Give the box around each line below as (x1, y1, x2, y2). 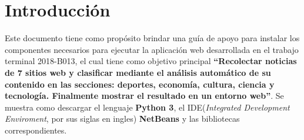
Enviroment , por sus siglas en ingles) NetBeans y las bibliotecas (5, 112, 240, 125)
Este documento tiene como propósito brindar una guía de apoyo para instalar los (5, 32, 300, 44)
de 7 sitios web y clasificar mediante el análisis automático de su (5, 66, 271, 78)
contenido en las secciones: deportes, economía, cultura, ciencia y (5, 78, 275, 90)
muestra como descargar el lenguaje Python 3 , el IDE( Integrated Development (5, 101, 290, 113)
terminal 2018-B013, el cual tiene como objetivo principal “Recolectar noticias (5, 55, 297, 67)
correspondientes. (5, 124, 67, 136)
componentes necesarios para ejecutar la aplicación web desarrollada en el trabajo (5, 43, 299, 55)
